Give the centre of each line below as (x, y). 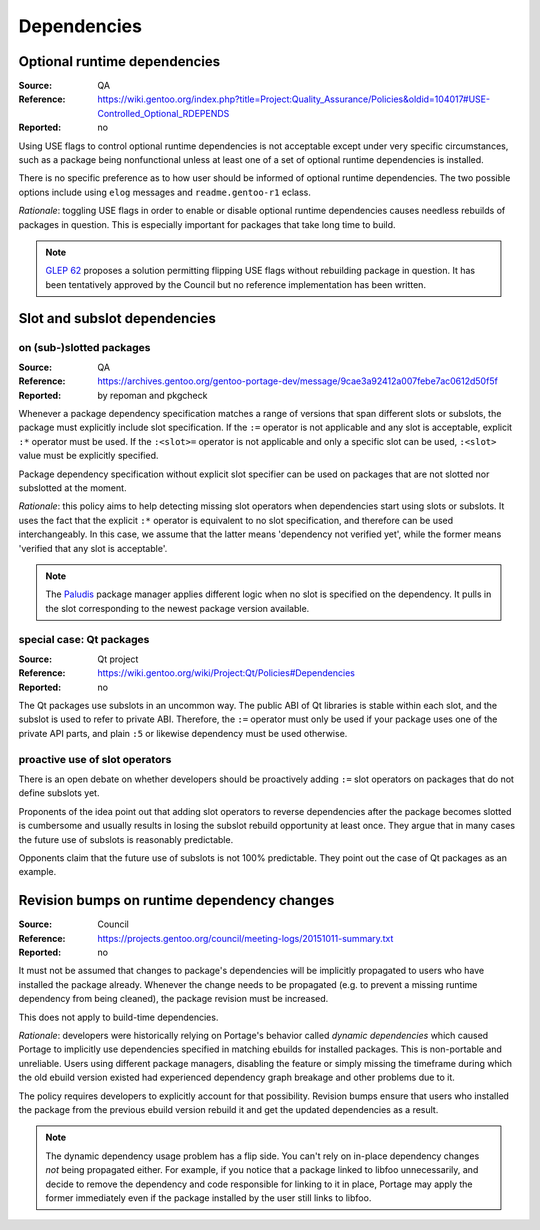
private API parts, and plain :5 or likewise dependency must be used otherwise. (183, 733)
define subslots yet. (59, 793)
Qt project (118, 659)
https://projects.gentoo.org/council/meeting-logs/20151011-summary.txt (245, 938)
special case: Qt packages (84, 639)
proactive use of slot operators (95, 759)
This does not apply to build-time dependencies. (118, 1017)
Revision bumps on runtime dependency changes (176, 900)
